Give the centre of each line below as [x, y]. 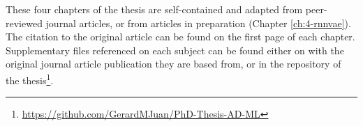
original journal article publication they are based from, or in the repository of [173, 64]
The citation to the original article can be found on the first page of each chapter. [180, 37]
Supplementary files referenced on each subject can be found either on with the [175, 50]
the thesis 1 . [30, 79]
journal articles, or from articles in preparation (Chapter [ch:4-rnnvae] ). [198, 23]
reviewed [24, 23]
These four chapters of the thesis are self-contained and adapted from [154, 9]
